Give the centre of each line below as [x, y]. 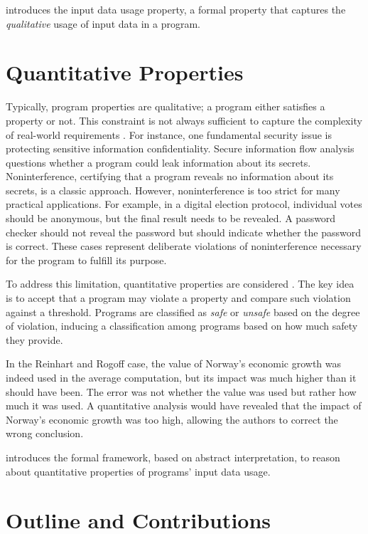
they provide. [34, 339]
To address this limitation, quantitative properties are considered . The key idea [180, 284]
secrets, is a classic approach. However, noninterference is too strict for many [173, 190]
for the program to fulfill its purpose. [86, 260]
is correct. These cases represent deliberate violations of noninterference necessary [184, 246]
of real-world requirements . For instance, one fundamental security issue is [169, 134]
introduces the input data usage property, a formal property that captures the [176, 9]
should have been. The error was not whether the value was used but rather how [181, 391]
